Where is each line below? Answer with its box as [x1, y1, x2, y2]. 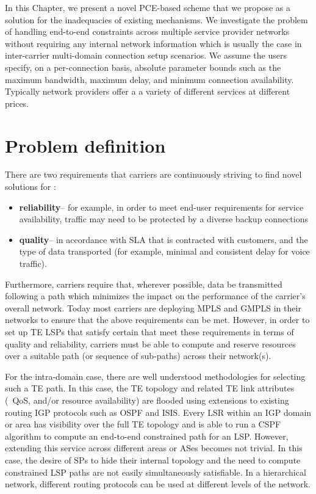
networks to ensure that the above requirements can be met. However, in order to [5, 313, 310, 326]
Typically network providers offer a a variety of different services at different [5, 85, 290, 98]
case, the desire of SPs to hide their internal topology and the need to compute [5, 453, 301, 466]
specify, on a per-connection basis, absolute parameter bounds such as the [5, 60, 281, 73]
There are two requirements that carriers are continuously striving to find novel [5, 168, 302, 181]
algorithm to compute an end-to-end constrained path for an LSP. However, [5, 429, 289, 442]
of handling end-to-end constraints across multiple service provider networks [5, 25, 290, 38]
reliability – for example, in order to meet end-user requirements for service [19, 200, 304, 213]
